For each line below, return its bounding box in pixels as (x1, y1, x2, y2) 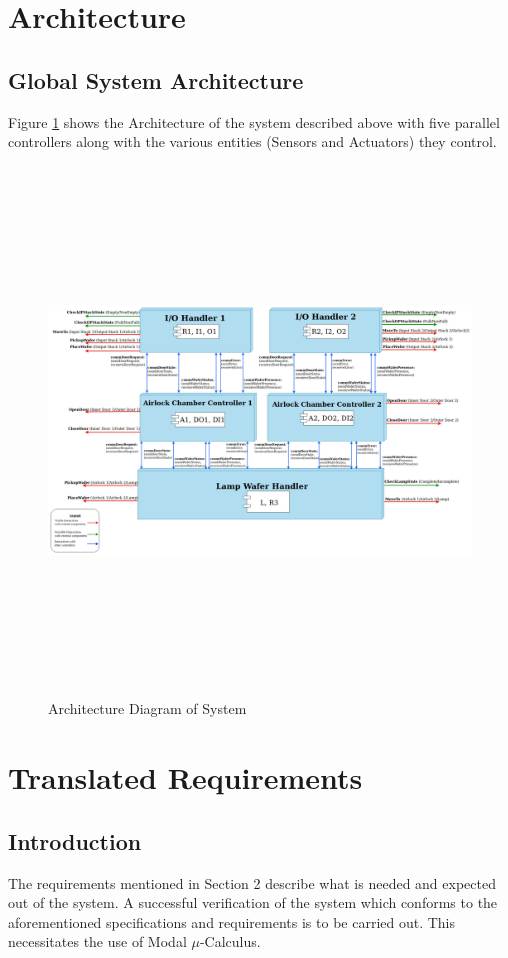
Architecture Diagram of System (48, 698, 247, 719)
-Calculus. (199, 931, 261, 952)
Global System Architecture (8, 64, 304, 95)
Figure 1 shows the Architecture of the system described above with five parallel (8, 111, 500, 132)
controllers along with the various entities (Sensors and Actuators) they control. (8, 131, 497, 152)
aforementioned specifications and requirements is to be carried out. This (8, 911, 456, 932)
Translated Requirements (8, 757, 363, 798)
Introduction (8, 825, 142, 856)
